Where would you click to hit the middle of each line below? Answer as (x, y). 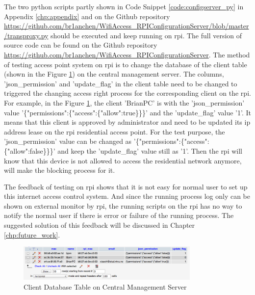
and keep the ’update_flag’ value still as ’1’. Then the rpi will (150, 150)
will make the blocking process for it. (60, 170)
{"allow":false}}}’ (30, 150)
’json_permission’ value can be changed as (68, 141)
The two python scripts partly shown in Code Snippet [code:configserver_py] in (124, 6)
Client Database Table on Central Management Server (105, 286)
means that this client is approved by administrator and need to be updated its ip (127, 122)
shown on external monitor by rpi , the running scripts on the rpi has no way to (123, 205)
